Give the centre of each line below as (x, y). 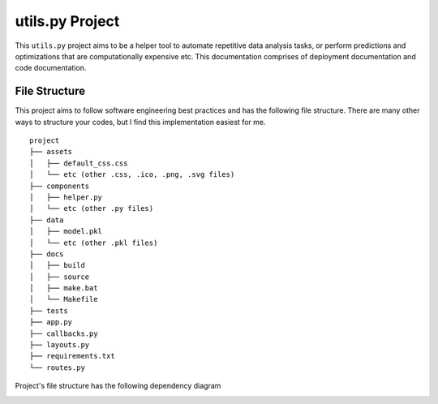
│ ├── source (60, 277)
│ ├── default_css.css (79, 163)
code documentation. (51, 68)
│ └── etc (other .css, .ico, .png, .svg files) (132, 175)
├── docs (47, 254)
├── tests (49, 311)
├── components (60, 186)
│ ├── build (57, 265)
